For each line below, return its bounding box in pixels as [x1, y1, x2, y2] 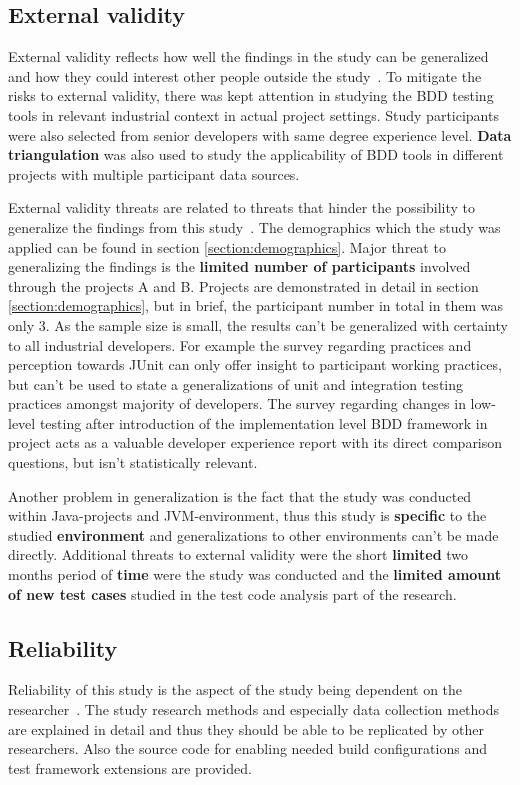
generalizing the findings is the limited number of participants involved [8, 256, 471, 277]
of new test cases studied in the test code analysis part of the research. [8, 583, 457, 604]
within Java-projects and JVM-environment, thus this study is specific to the [8, 505, 487, 526]
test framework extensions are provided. [8, 757, 252, 778]
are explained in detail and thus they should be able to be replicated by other [8, 718, 484, 739]
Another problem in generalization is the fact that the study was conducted [8, 485, 472, 506]
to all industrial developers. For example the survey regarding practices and [8, 334, 472, 355]
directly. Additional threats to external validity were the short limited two [8, 544, 469, 565]
